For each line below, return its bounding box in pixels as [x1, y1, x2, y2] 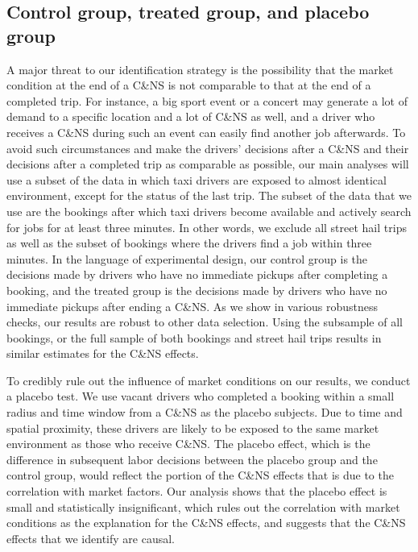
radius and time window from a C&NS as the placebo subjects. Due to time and [6, 404, 403, 421]
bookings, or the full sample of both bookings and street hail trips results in [6, 329, 382, 346]
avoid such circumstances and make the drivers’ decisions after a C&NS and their [6, 139, 409, 156]
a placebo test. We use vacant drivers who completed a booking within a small [6, 388, 395, 405]
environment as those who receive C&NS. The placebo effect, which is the [6, 435, 370, 452]
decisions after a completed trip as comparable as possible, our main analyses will [6, 156, 409, 172]
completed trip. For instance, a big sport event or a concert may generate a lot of [6, 92, 408, 109]
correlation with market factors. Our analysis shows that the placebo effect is [6, 483, 387, 500]
